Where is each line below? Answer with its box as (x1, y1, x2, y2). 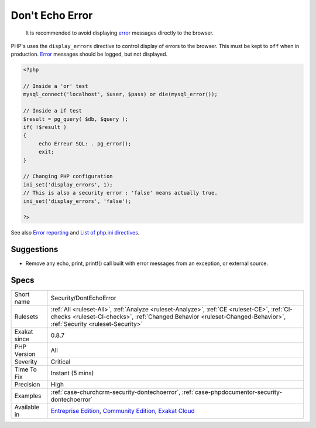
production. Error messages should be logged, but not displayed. (11, 50, 168, 58)
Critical (50, 358, 71, 366)
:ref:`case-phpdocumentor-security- (181, 388, 283, 396)
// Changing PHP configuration (23, 173, 114, 180)
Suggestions (11, 244, 59, 254)
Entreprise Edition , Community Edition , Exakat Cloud (50, 407, 195, 415)
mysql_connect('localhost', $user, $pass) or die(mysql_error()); (23, 91, 218, 98)
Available (14, 403, 40, 412)
